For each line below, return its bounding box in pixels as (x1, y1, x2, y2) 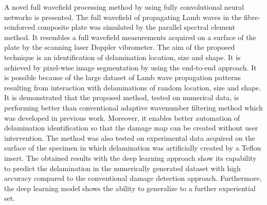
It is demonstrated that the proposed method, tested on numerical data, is (4, 92, 239, 103)
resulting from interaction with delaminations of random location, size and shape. (4, 82, 261, 92)
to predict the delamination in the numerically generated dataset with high (4, 162, 241, 173)
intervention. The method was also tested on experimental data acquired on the (4, 132, 255, 143)
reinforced (4, 22, 35, 32)
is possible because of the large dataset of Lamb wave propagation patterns (4, 72, 241, 83)
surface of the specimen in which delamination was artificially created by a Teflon (4, 142, 261, 153)
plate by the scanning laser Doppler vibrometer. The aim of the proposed (4, 42, 235, 52)
